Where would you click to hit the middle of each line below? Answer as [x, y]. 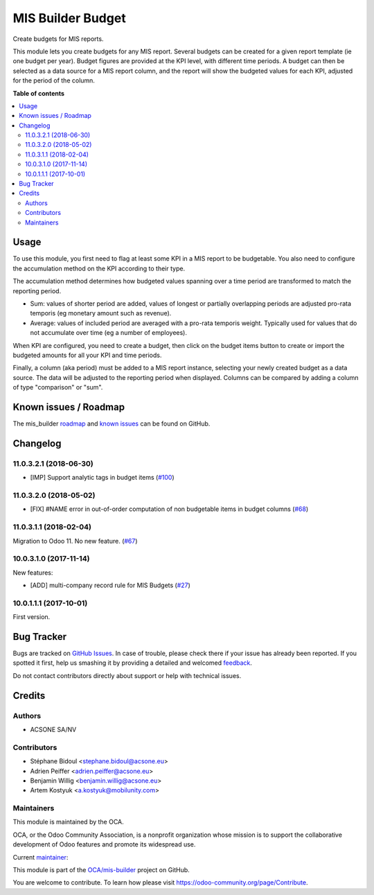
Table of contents [39, 93]
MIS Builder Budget [69, 18]
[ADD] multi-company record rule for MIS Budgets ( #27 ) [110, 585]
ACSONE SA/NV [53, 730]
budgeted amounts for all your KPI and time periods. [87, 355]
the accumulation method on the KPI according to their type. [99, 268]
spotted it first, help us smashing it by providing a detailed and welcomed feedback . [133, 663]
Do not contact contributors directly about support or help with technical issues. [127, 675]
